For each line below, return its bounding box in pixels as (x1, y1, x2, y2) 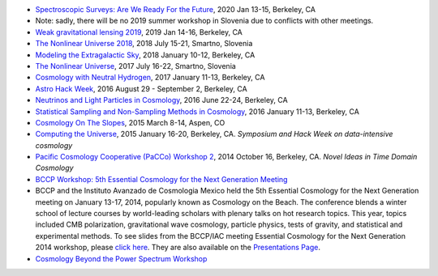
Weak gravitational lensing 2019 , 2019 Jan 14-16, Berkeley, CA (35, 27, 243, 36)
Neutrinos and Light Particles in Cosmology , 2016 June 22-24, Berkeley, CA (35, 96, 288, 105)
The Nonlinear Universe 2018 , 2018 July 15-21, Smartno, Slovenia (35, 39, 253, 49)
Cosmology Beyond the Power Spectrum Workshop (35, 253, 208, 263)
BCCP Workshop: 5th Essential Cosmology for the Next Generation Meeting (35, 174, 288, 184)
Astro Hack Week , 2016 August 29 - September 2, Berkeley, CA (35, 83, 247, 93)
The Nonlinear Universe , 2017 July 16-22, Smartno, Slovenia (35, 61, 237, 70)
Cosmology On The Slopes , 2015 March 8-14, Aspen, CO (35, 117, 225, 127)
